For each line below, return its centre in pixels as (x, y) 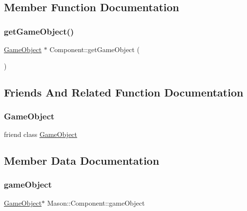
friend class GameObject (41, 134)
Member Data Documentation (82, 161)
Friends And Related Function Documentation (124, 92)
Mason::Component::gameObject (96, 202)
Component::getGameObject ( (94, 49)
